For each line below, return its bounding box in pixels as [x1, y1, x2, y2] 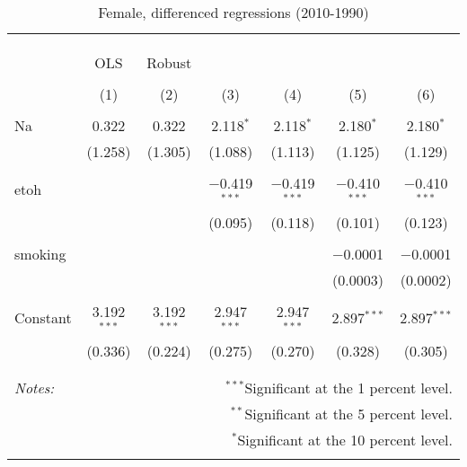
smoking [14, 242, 66, 264]
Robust [146, 52, 192, 73]
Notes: [14, 376, 55, 398]
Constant [14, 307, 72, 329]
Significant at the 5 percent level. [244, 402, 453, 424]
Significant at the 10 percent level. [237, 428, 453, 450]
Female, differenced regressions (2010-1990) [98, 2, 369, 22]
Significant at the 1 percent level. [244, 376, 453, 398]
